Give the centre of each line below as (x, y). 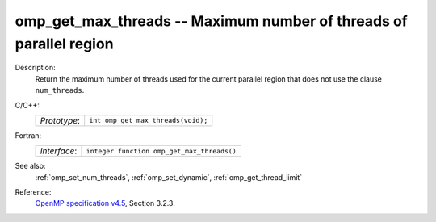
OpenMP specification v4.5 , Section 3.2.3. (105, 203)
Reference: (33, 192)
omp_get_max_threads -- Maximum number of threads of (211, 21)
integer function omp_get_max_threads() (161, 151)
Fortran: (28, 135)
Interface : (59, 151)
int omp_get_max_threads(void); (149, 121)
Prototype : (60, 120)
